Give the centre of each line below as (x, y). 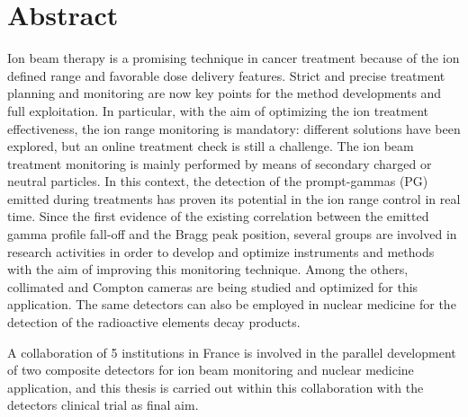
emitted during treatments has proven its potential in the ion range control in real (234, 198)
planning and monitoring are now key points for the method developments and (225, 93)
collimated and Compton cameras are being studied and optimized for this (213, 286)
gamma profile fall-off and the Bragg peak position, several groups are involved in (232, 234)
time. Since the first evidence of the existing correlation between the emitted (218, 216)
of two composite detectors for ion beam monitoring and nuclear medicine (211, 370)
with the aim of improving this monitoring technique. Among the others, (208, 269)
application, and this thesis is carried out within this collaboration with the (216, 387)
